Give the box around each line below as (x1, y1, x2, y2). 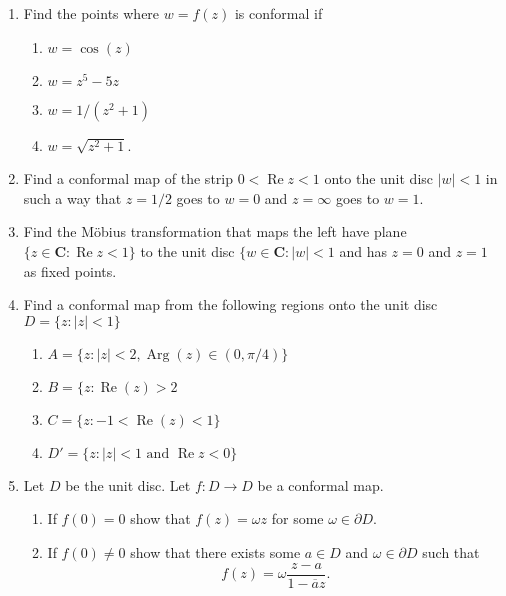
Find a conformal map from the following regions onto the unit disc (23, 294, 438, 315)
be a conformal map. (257, 474, 384, 495)
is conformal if (234, 3, 323, 23)
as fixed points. (23, 260, 117, 281)
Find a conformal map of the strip (23, 168, 233, 189)
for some (271, 508, 324, 529)
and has (339, 240, 387, 261)
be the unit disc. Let (65, 474, 191, 495)
